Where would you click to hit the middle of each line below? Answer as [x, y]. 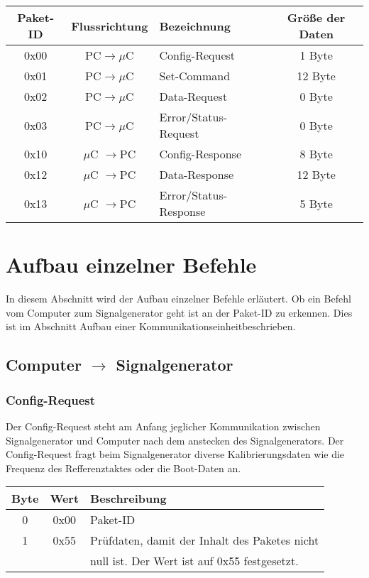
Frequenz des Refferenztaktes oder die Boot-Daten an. [123, 468]
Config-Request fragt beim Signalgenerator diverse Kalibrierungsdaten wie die [175, 454]
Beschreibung [128, 498]
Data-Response [197, 174]
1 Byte [316, 55]
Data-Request [193, 96]
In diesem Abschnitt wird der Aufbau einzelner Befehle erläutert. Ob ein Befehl [178, 299]
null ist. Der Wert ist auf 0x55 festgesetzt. [194, 561]
